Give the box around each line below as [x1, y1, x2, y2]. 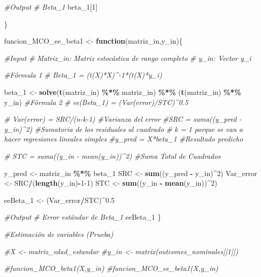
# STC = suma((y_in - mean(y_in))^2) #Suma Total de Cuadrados [4, 150, 221, 161]
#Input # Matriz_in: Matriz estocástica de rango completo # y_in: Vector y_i [4, 52, 251, 63]
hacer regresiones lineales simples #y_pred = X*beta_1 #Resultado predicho [4, 133, 243, 144]
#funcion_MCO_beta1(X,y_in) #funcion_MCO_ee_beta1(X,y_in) [4, 263, 218, 273]
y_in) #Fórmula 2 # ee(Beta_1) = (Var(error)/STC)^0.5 [4, 96, 189, 107]
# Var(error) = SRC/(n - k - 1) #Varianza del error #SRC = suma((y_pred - [4, 114, 242, 124]
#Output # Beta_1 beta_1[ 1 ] [4, 2, 98, 12]
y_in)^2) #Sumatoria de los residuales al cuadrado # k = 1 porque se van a [4, 123, 243, 134]
